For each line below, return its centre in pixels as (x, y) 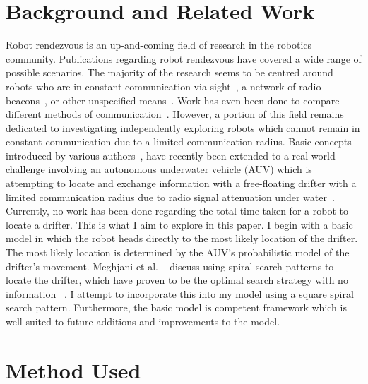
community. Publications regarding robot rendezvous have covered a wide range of (184, 58)
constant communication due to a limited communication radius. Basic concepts (179, 142)
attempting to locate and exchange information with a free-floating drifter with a (181, 183)
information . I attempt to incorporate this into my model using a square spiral (180, 293)
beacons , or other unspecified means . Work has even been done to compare (173, 100)
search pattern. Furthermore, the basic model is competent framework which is (176, 307)
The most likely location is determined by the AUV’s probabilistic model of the (178, 252)
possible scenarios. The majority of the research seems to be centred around (170, 72)
